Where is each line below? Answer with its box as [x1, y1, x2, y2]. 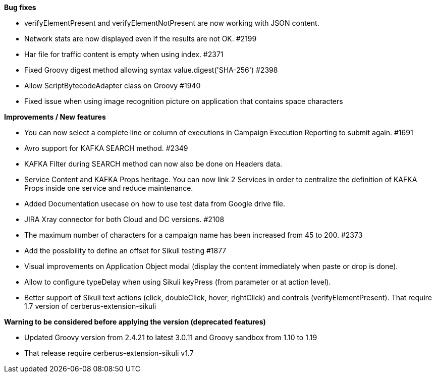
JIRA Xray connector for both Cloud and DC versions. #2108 [24, 215, 225, 224]
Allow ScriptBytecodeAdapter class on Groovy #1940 [24, 81, 201, 90]
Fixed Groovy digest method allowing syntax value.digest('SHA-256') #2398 [24, 66, 278, 74]
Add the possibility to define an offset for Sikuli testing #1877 [24, 246, 227, 255]
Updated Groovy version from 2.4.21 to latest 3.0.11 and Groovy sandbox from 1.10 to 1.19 [24, 333, 317, 342]
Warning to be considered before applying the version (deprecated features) [4, 317, 266, 326]
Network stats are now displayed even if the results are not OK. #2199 [24, 34, 257, 43]
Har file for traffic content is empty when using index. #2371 [24, 50, 224, 59]
